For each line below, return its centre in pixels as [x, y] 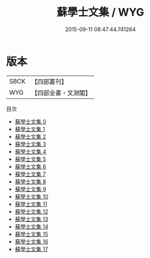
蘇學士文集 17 [31, 249]
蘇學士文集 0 [30, 121]
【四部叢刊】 [49, 82]
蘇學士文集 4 [30, 151]
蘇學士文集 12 [31, 211]
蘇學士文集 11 [31, 204]
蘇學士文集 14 [32, 226]
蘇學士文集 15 [31, 234]
